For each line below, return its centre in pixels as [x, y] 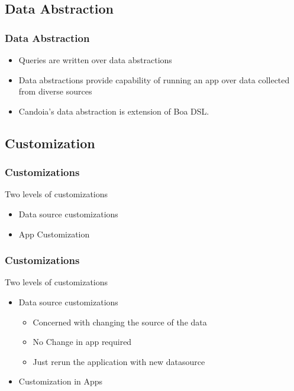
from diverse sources [55, 91]
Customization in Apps [61, 381]
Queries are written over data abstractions [95, 60]
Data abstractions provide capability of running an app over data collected [154, 79]
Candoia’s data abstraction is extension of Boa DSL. [114, 111]
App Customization [54, 234]
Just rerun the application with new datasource [119, 361]
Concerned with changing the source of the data [120, 322]
